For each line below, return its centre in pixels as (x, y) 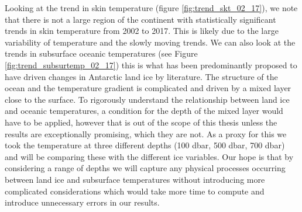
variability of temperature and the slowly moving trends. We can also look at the (150, 42)
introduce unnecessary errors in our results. (82, 202)
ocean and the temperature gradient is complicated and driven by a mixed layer (148, 88)
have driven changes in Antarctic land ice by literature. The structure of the (141, 76)
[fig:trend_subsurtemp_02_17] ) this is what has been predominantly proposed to (151, 65)
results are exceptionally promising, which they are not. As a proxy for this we (146, 133)
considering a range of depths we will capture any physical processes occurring (145, 168)
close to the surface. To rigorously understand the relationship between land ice (147, 99)
